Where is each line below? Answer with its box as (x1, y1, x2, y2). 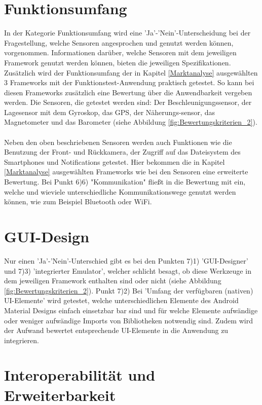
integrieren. (4, 335, 39, 345)
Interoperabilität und (4, 364, 156, 385)
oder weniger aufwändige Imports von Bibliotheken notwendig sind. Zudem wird (4, 315, 253, 325)
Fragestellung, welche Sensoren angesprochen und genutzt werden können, (4, 37, 234, 48)
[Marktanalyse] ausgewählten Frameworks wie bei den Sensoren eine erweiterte (4, 166, 248, 177)
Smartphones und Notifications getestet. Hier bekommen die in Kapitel (4, 156, 225, 167)
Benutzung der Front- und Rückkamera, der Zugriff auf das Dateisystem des (4, 146, 241, 157)
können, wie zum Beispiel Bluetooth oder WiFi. (4, 196, 152, 207)
